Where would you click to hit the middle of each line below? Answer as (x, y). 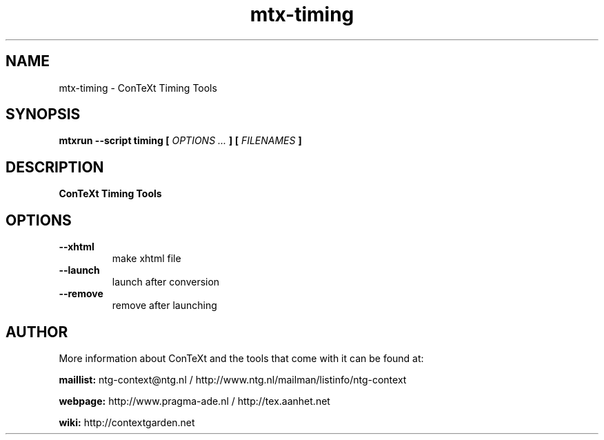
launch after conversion (166, 282)
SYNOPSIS (43, 114)
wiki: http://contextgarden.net (127, 422)
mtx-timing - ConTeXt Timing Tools (138, 88)
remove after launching (164, 306)
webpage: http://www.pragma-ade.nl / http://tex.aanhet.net (194, 401)
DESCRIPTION (55, 167)
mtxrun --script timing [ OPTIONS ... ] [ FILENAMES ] (180, 141)
